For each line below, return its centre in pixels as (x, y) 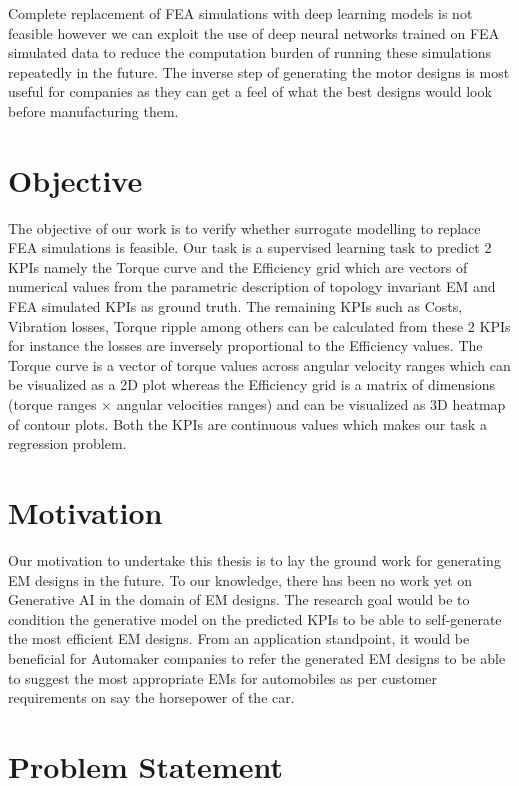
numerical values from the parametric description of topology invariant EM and (252, 286)
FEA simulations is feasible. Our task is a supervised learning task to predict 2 (250, 247)
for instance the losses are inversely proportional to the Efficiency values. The (245, 345)
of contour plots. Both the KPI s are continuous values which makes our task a (247, 423)
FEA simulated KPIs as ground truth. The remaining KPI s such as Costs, (235, 306)
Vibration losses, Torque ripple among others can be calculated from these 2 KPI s (259, 325)
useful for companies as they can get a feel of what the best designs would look (250, 91)
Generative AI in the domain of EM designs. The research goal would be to (239, 599)
